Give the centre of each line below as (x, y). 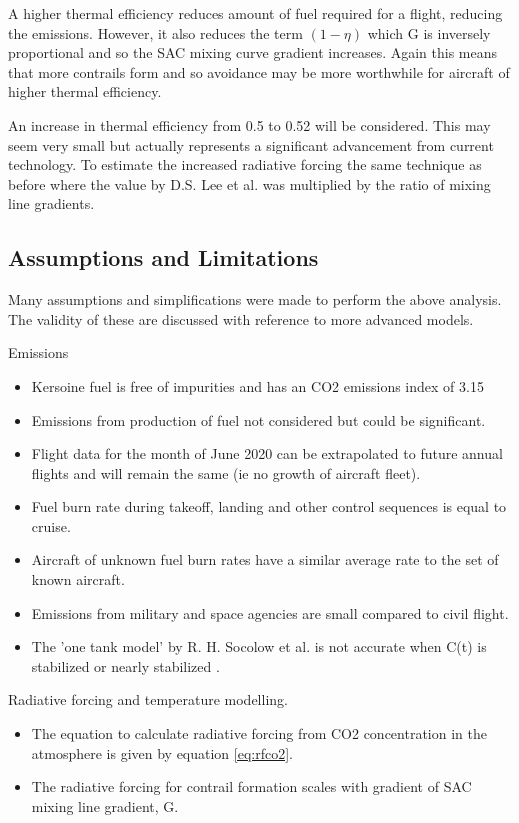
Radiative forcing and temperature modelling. (148, 699)
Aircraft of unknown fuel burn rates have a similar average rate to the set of (265, 559)
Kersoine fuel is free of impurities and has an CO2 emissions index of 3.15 (257, 385)
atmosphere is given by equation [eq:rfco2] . (162, 752)
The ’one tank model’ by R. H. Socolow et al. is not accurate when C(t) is (259, 646)
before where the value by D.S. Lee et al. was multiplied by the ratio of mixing (249, 183)
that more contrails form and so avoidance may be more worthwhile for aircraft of (259, 71)
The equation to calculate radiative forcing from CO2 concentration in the (259, 733)
